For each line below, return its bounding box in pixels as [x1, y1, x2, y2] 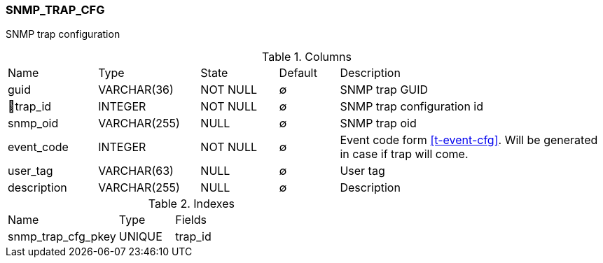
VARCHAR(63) [98, 164, 174, 178]
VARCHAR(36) [98, 83, 174, 97]
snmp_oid [8, 116, 59, 131]
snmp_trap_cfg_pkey [8, 229, 116, 244]
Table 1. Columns [262, 50, 352, 64]
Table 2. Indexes [148, 197, 235, 211]
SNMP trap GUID [340, 83, 429, 97]
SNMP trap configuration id [340, 99, 483, 114]
